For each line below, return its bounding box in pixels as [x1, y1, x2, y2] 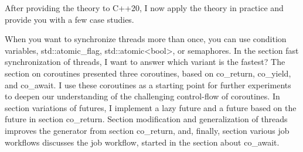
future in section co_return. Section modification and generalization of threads [5, 113, 288, 125]
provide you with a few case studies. [5, 13, 134, 25]
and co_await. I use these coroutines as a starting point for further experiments [5, 78, 291, 91]
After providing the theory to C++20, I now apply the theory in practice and [5, 2, 284, 13]
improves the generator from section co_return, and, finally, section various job [5, 124, 290, 136]
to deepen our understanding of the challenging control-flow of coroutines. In [5, 90, 280, 102]
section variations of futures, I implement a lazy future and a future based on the [5, 101, 297, 113]
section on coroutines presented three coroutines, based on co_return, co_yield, [5, 67, 291, 79]
